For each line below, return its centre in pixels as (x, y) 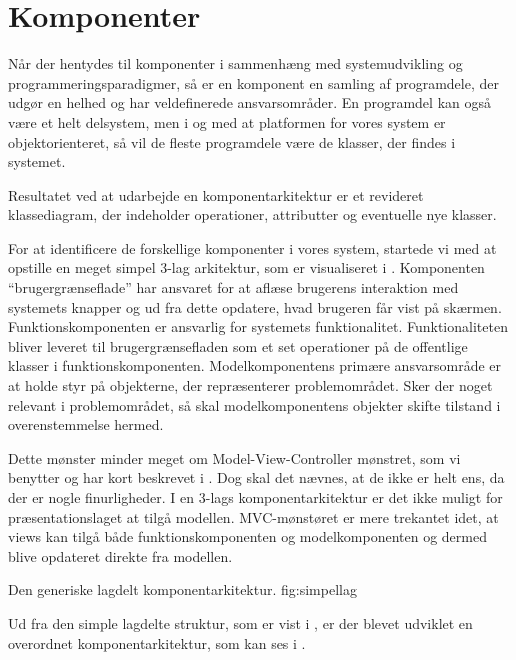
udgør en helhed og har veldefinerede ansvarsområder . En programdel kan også (249, 102)
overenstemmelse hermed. (86, 424)
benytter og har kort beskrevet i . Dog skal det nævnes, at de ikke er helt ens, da (256, 477)
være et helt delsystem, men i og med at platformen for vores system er (227, 121)
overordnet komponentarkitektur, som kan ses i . (157, 642)
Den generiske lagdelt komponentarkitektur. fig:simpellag (182, 589)
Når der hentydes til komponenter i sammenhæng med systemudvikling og (235, 63)
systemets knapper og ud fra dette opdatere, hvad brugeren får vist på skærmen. (255, 306)
